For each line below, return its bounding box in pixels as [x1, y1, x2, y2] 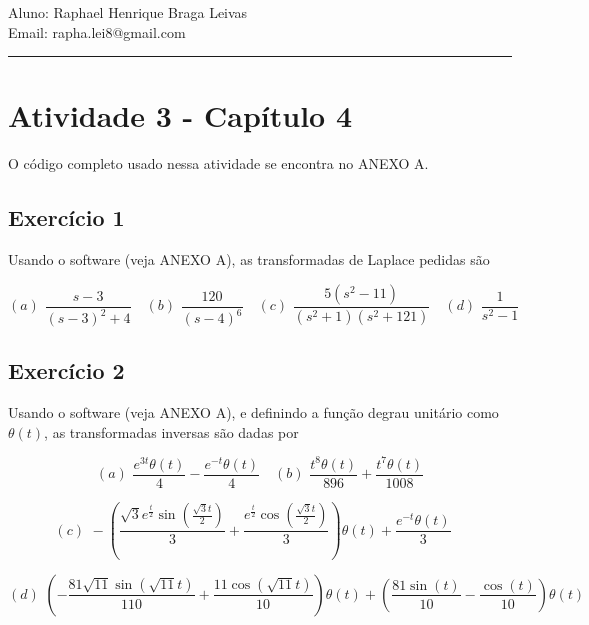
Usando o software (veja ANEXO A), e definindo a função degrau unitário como [8, 402, 499, 423]
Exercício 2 [8, 355, 125, 386]
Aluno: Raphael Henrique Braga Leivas [8, 2, 248, 22]
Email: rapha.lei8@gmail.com [8, 21, 186, 42]
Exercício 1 [8, 202, 125, 233]
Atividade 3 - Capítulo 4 [8, 95, 353, 136]
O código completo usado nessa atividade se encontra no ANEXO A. [8, 153, 429, 174]
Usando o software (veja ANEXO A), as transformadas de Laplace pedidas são [8, 249, 490, 270]
